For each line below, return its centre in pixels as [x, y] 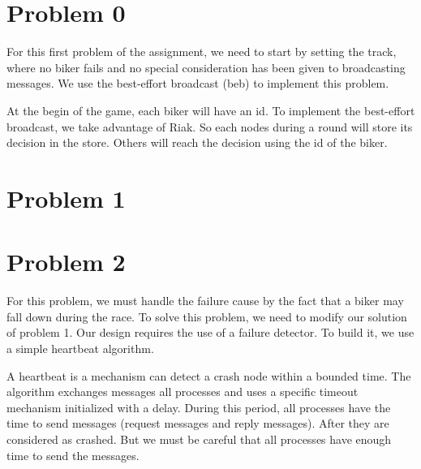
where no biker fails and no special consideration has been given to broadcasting [206, 67]
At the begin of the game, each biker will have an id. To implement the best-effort [211, 110]
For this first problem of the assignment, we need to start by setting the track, [202, 52]
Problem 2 [66, 262]
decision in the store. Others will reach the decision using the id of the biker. [197, 142]
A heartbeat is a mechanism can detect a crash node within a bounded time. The [209, 375]
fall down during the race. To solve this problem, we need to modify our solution [207, 316]
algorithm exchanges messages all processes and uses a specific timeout [183, 392]
